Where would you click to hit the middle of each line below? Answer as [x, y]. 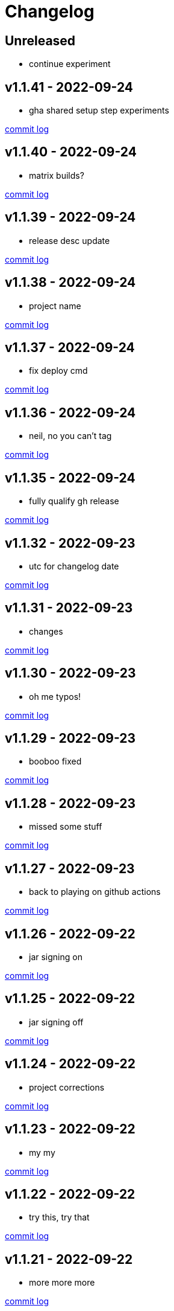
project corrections [67, 1087]
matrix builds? [57, 175]
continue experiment [70, 64]
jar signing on [56, 957]
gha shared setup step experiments [99, 111]
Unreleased [40, 40]
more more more [62, 1283]
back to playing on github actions [95, 892]
